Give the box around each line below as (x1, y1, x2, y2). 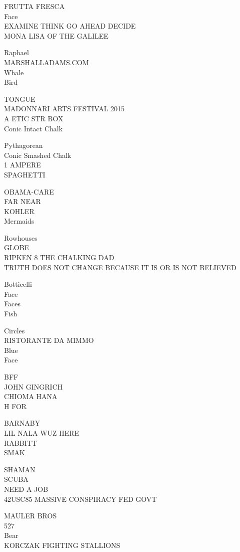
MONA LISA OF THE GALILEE (4, 30, 108, 41)
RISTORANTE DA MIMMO (4, 335, 94, 345)
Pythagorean (4, 140, 43, 150)
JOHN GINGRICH (4, 381, 63, 392)
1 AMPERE (4, 159, 41, 170)
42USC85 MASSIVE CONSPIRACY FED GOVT (4, 493, 157, 504)
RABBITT (4, 437, 37, 448)
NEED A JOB (4, 483, 48, 494)
